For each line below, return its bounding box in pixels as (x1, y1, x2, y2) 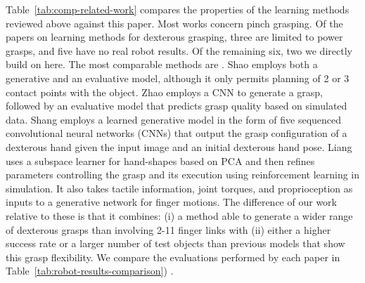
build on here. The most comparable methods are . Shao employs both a (6, 57, 318, 72)
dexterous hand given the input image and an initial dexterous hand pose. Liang (6, 139, 352, 154)
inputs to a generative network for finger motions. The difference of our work (6, 195, 337, 209)
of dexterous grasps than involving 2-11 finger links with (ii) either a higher (6, 222, 331, 237)
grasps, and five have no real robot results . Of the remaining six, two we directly (6, 43, 352, 58)
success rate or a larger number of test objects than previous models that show (6, 236, 345, 251)
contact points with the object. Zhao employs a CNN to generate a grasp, (6, 84, 324, 99)
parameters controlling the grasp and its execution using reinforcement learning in (6, 167, 360, 182)
